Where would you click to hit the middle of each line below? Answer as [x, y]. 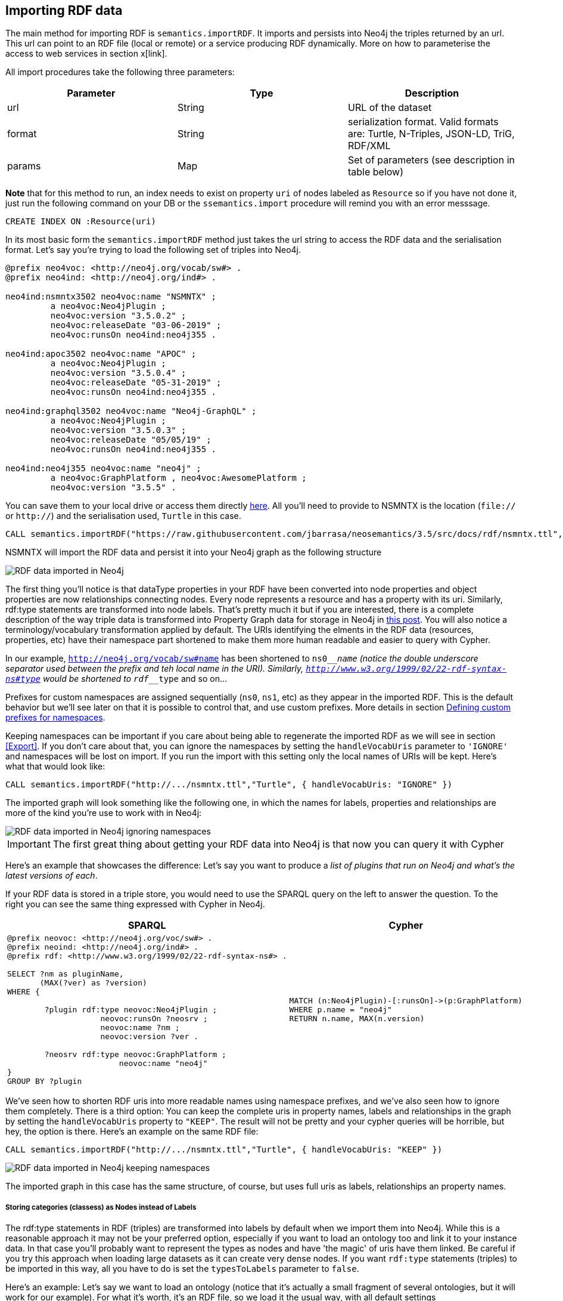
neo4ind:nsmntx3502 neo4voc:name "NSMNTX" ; [111, 297]
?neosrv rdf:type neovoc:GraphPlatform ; [135, 1055]
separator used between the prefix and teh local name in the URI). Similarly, [155, 669]
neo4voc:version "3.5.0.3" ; [118, 430]
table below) [375, 172]
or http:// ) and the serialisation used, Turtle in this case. [123, 516]
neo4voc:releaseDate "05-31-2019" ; [136, 383]
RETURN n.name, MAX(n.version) [357, 1019]
